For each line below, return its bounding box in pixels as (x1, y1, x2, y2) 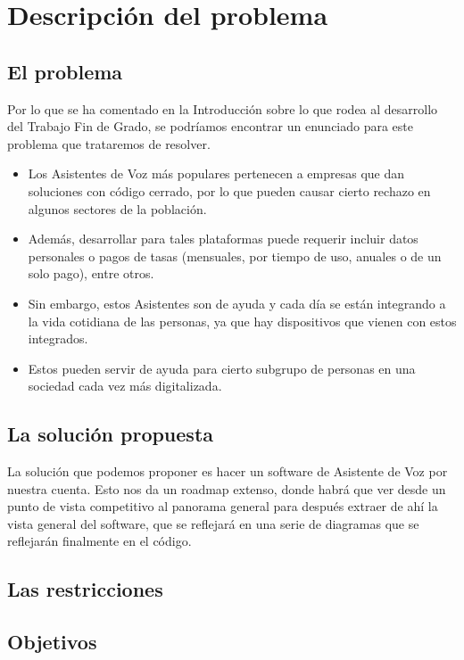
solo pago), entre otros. (28, 264, 154, 283)
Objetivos (7, 628, 97, 656)
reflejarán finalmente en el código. (7, 532, 192, 550)
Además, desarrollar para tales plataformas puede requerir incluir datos (28, 229, 418, 248)
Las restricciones (7, 575, 163, 603)
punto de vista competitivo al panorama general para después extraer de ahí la (7, 497, 438, 516)
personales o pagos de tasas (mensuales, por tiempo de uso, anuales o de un (28, 246, 442, 265)
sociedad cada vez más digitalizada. (28, 376, 222, 395)
